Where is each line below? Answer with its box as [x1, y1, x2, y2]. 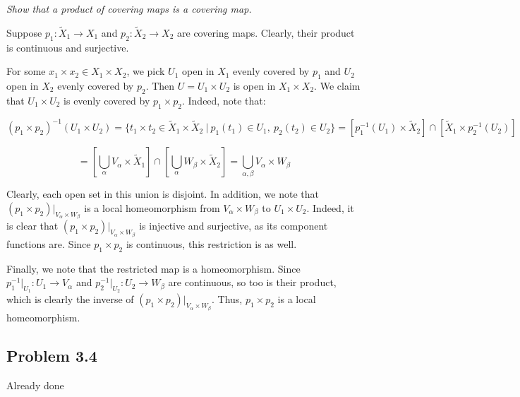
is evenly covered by [64, 93, 150, 107]
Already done [6, 377, 64, 392]
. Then [145, 78, 175, 93]
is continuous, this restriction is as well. [126, 236, 297, 251]
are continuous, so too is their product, [168, 275, 337, 290]
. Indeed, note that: [181, 93, 266, 107]
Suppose [6, 25, 42, 40]
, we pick [126, 64, 165, 78]
